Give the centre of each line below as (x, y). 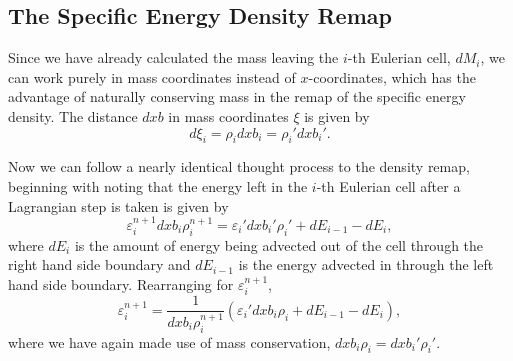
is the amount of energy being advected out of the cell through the (279, 244)
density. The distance (73, 115)
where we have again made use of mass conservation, (169, 341)
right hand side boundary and (99, 264)
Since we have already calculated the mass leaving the (173, 57)
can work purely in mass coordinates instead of (152, 76)
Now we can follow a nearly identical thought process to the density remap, (239, 166)
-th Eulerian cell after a (388, 185)
